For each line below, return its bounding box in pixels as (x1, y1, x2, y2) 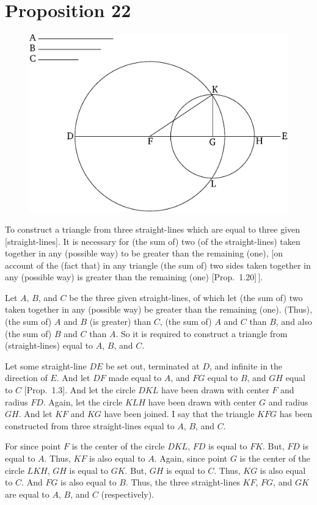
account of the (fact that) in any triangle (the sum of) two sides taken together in (5, 258, 311, 271)
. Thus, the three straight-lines (125, 476, 240, 489)
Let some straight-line (5, 359, 87, 372)
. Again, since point (154, 452, 228, 464)
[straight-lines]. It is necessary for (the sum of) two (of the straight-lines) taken (5, 234, 301, 247)
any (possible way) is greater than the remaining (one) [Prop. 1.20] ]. (5, 271, 263, 283)
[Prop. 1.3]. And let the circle (24, 383, 136, 396)
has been (279, 407, 313, 420)
